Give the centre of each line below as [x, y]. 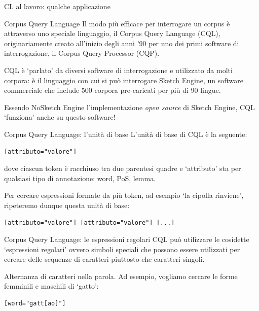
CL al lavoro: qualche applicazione [57, 6]
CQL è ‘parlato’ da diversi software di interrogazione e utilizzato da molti [118, 70]
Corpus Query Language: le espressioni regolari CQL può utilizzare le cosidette [127, 239]
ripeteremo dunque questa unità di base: [67, 205]
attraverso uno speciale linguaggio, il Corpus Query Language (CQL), [112, 33]
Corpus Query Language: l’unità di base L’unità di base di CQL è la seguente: [126, 134]
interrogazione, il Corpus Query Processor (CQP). [82, 53]
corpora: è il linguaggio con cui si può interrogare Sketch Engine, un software [124, 80]
